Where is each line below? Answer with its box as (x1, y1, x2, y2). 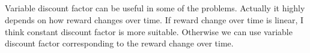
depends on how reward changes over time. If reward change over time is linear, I (5, 13, 304, 26)
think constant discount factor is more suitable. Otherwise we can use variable (5, 25, 293, 38)
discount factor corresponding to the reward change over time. (5, 37, 234, 49)
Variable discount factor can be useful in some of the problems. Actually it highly (5, 2, 305, 14)
